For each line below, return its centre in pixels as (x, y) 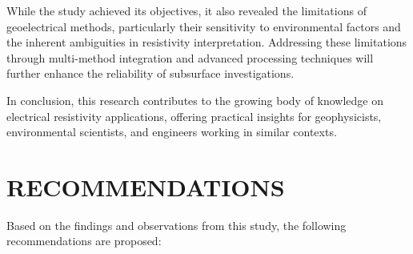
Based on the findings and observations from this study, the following (176, 225)
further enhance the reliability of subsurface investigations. (150, 73)
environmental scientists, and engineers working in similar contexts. (172, 132)
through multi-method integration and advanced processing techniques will (190, 57)
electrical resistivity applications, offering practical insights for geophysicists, (194, 116)
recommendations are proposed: (84, 241)
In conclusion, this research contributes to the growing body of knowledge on (195, 100)
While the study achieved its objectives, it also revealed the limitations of (186, 10)
